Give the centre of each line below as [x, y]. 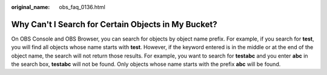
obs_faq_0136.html [82, 7]
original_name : [31, 7]
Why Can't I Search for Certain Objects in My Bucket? [114, 24]
